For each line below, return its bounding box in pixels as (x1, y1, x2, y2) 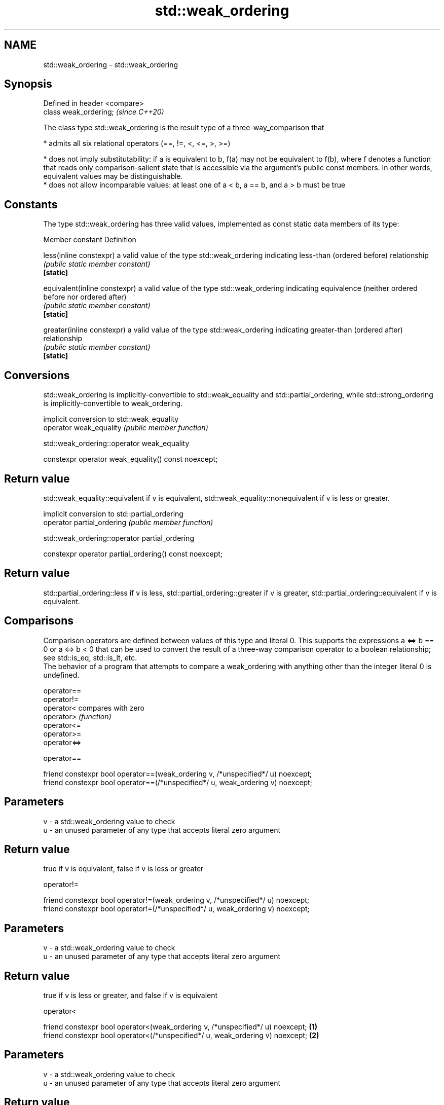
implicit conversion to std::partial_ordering (43, 509, 183, 518)
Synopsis (4, 78, 52, 91)
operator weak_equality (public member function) (43, 423, 208, 432)
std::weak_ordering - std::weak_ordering (43, 60, 178, 69)
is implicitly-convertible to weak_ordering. (43, 399, 183, 408)
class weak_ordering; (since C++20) (43, 107, 164, 117)
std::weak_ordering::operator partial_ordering (43, 533, 194, 542)
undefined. (43, 670, 80, 679)
